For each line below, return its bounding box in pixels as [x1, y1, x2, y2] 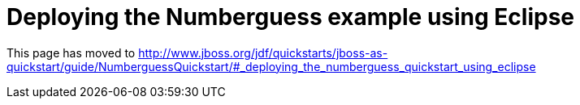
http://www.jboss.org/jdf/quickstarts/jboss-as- [138, 45, 388, 60]
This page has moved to [6, 45, 136, 60]
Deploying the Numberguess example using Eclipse [6, 3, 575, 31]
